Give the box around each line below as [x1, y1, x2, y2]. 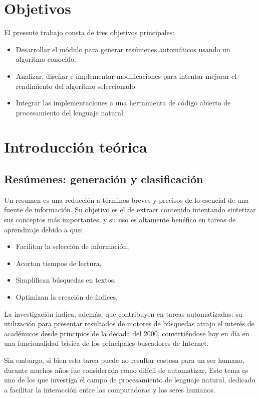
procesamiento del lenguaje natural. [16, 107, 125, 117]
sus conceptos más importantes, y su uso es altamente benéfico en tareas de [4, 214, 236, 225]
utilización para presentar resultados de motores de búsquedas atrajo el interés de [4, 318, 254, 329]
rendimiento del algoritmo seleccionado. [16, 80, 137, 91]
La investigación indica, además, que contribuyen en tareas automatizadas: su [4, 308, 242, 319]
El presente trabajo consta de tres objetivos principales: [4, 27, 175, 38]
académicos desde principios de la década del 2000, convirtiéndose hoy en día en [4, 328, 249, 338]
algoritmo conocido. [16, 54, 77, 64]
